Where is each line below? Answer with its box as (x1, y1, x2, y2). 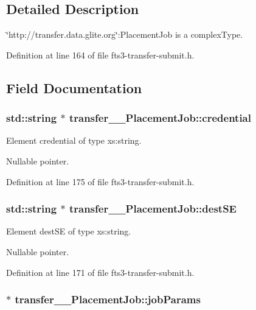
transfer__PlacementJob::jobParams (15, 292, 201, 307)
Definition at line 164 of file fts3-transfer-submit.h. (6, 48, 195, 61)
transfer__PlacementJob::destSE (69, 201, 237, 216)
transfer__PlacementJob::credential (69, 110, 251, 125)
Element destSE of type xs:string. (6, 225, 131, 238)
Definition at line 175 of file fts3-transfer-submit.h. (6, 175, 195, 188)
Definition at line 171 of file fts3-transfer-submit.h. (6, 266, 195, 278)
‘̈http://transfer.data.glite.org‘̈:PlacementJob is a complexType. (6, 28, 243, 41)
